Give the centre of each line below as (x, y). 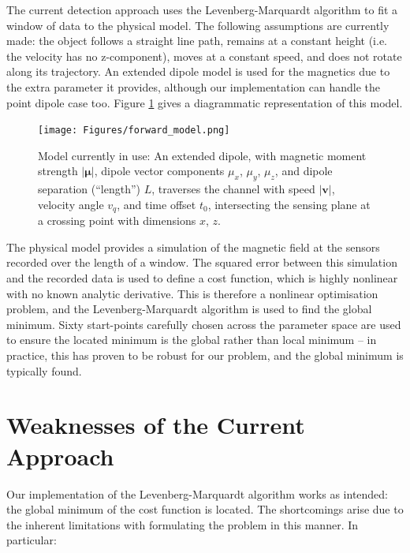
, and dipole (304, 171)
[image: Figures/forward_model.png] (134, 131)
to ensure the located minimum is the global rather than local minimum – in (192, 340)
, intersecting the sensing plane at (289, 204)
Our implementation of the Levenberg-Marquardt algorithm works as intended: (198, 493)
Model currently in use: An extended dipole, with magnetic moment (202, 155)
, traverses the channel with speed (233, 189)
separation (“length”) (89, 189)
